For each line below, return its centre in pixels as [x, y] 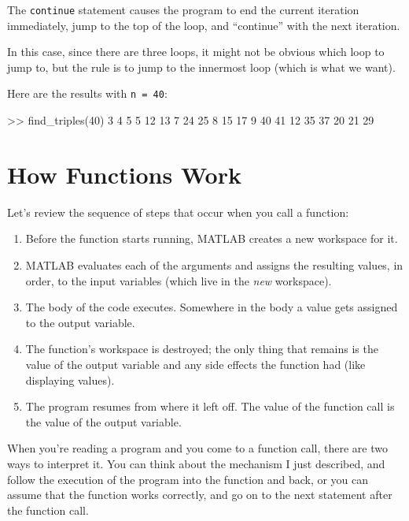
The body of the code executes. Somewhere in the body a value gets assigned [212, 307]
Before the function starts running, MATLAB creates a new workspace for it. [212, 238]
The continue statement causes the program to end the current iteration [183, 9]
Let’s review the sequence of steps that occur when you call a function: [178, 212]
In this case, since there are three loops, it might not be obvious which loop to [196, 52]
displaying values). [70, 380]
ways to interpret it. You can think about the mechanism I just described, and [196, 463]
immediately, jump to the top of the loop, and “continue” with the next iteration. [204, 25]
